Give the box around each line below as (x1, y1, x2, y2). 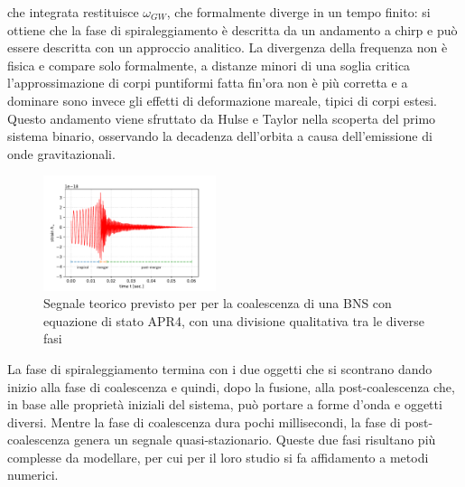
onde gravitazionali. (7, 144, 116, 163)
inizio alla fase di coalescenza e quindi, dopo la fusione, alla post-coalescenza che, (7, 377, 455, 396)
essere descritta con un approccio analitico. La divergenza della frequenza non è (7, 38, 448, 57)
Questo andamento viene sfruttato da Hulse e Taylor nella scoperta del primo (7, 108, 436, 127)
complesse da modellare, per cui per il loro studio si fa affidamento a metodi (7, 447, 429, 466)
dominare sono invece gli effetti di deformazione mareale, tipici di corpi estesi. (7, 90, 437, 109)
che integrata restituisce (7, 3, 139, 21)
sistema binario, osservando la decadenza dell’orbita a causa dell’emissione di (7, 126, 432, 145)
